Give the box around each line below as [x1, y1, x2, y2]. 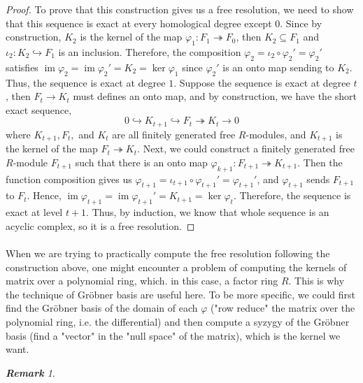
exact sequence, [6, 102, 72, 117]
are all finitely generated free [112, 127, 236, 141]
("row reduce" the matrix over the [211, 301, 355, 315]
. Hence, [27, 188, 62, 203]
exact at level [6, 205, 63, 219]
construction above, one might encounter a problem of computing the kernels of [6, 259, 347, 274]
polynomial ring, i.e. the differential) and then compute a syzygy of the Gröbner [6, 315, 350, 328]
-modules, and [245, 127, 306, 141]
